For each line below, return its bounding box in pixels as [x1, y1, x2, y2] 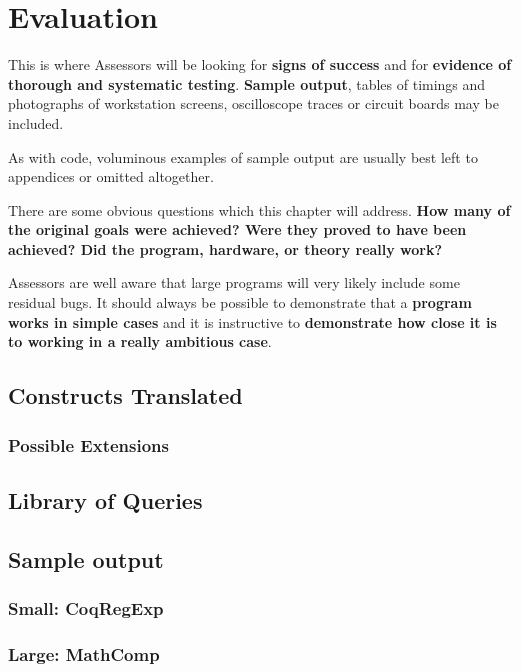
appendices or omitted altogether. [8, 166, 214, 187]
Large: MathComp [8, 641, 160, 666]
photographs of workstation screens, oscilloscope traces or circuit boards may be [8, 93, 499, 114]
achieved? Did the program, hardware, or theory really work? [8, 238, 443, 259]
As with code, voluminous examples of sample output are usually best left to [8, 146, 478, 167]
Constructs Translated [8, 380, 243, 411]
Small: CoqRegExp [8, 595, 164, 620]
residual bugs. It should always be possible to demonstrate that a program [8, 292, 472, 313]
